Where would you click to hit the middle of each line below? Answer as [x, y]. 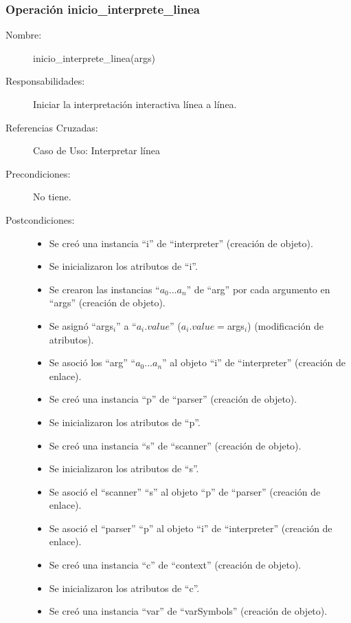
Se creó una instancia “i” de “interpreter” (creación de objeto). [181, 243]
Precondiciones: [38, 173]
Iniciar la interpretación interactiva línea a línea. [135, 104]
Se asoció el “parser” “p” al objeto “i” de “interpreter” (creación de [191, 528]
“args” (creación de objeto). [107, 303]
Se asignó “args [81, 325]
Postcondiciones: [40, 219]
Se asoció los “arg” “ [92, 362]
